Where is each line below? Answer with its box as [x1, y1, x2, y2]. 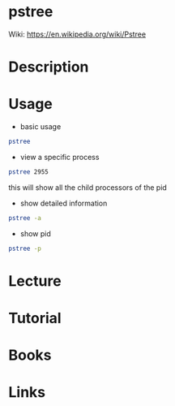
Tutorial [8, 309, 62, 327]
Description [8, 58, 89, 76]
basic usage [19, 122, 62, 132]
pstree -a [8, 214, 42, 222]
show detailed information [19, 198, 108, 208]
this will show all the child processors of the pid [8, 182, 168, 192]
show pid [19, 228, 51, 238]
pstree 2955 [8, 167, 49, 176]
